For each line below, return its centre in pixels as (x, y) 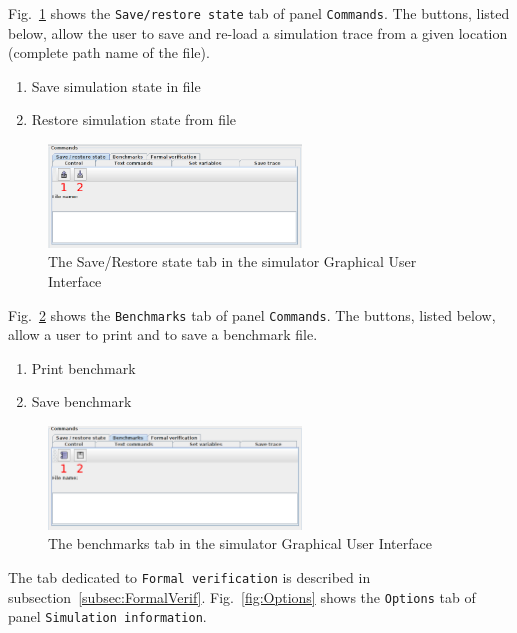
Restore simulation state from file (134, 119)
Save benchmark (81, 401)
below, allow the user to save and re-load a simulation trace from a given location (258, 32)
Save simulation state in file (116, 85)
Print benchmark (83, 367)
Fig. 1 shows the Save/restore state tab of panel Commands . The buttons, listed (259, 13)
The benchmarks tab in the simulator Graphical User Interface (240, 543)
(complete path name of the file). (109, 52)
